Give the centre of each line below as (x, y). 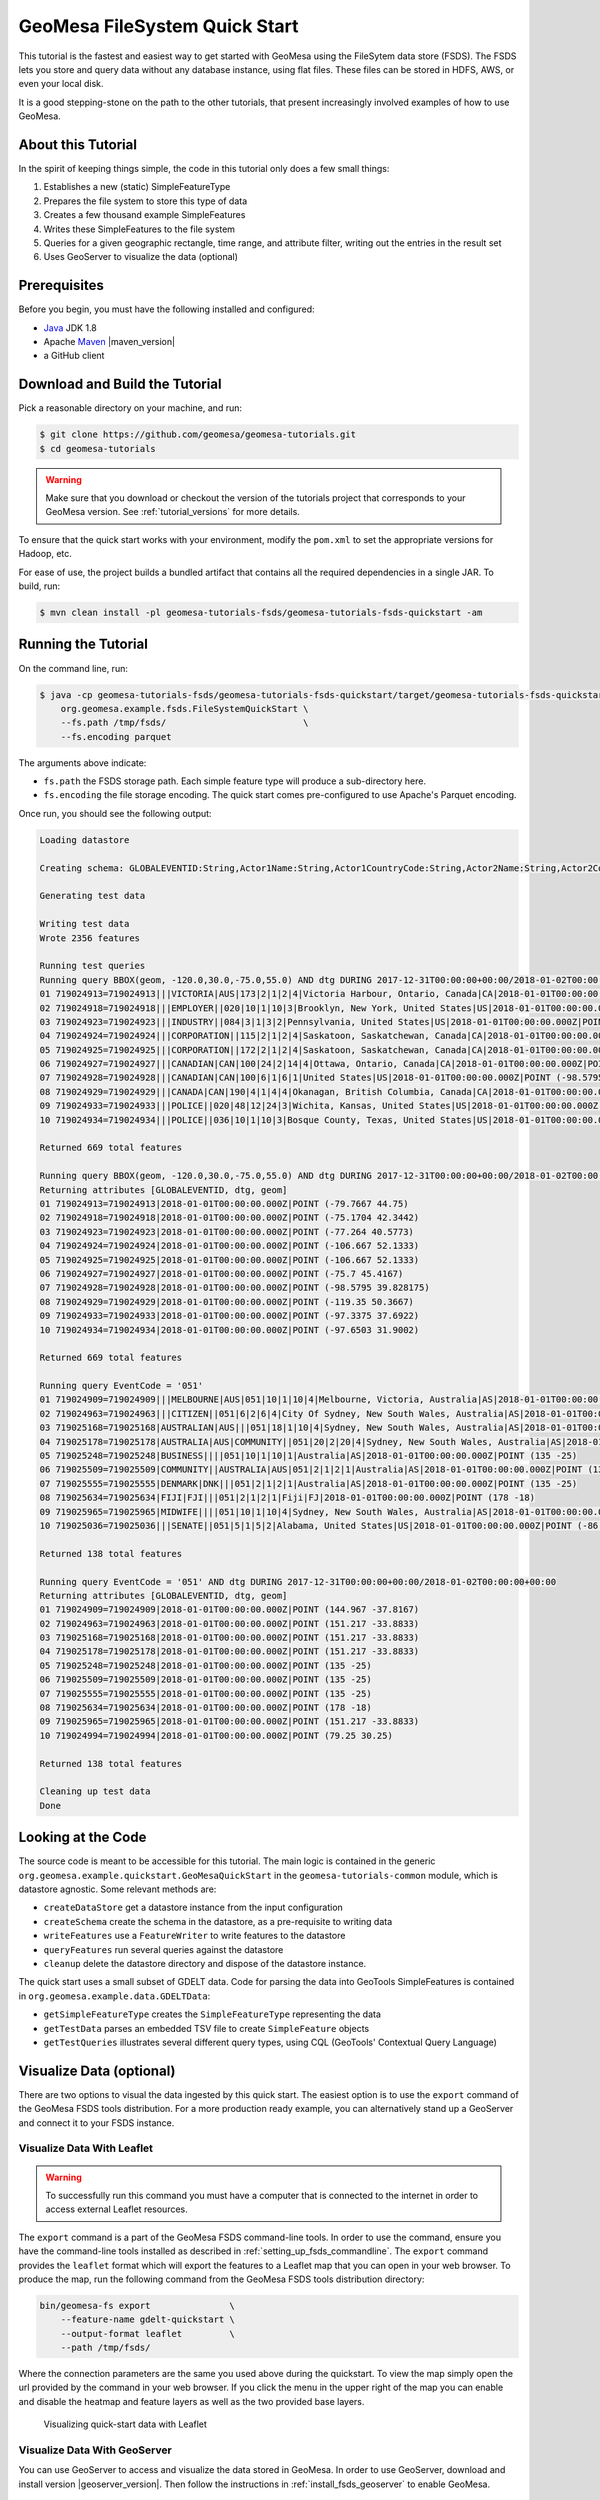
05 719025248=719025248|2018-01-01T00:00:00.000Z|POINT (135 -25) (205, 1665)
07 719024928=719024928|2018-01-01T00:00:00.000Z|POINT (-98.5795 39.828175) (234, 1288)
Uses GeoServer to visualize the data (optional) (141, 257)
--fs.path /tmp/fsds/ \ (184, 723)
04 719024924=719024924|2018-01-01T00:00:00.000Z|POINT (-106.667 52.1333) (229, 1246)
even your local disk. (61, 84)
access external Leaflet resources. (117, 2209)
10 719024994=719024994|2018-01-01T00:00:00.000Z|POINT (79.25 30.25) (216, 1735)
